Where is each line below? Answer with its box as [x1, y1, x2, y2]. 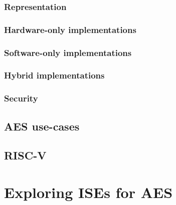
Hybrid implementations [4, 69, 105, 81]
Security [4, 92, 38, 104]
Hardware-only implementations [4, 23, 136, 35]
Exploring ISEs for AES [4, 181, 173, 202]
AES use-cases [4, 118, 80, 133]
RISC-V [4, 147, 47, 163]
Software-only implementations [4, 46, 132, 58]
